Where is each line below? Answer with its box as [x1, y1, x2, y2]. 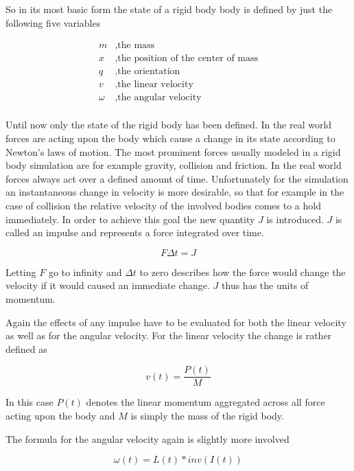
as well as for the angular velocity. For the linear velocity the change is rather [5, 328, 332, 343]
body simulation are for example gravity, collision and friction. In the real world [5, 158, 342, 172]
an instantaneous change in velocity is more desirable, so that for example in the [5, 185, 344, 199]
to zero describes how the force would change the [139, 264, 346, 279]
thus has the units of [222, 278, 309, 292]
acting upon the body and [5, 408, 115, 422]
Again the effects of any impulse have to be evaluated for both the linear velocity [5, 314, 346, 329]
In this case [5, 395, 54, 409]
